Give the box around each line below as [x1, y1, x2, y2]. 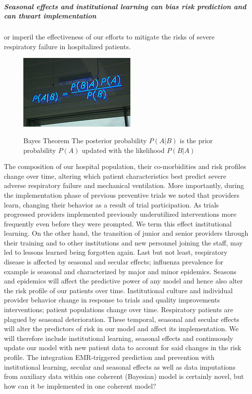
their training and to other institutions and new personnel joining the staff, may [4, 237, 243, 247]
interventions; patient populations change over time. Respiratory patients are [4, 304, 234, 315]
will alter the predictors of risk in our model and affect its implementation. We [4, 323, 239, 334]
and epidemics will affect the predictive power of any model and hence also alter [4, 276, 243, 286]
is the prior [180, 135, 213, 145]
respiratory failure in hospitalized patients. [4, 41, 131, 51]
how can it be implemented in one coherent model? [4, 380, 156, 391]
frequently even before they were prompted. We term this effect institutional [4, 218, 232, 228]
